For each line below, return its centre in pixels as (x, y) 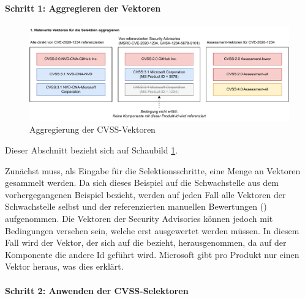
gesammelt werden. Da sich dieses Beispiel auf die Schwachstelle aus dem (142, 183)
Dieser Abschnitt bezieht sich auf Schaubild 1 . (92, 150)
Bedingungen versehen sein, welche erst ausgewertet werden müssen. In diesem (152, 230)
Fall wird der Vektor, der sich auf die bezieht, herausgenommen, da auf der (146, 242)
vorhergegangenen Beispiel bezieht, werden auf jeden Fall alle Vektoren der (145, 194)
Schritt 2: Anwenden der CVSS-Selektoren (97, 290)
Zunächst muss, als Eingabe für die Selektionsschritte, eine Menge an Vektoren (153, 170)
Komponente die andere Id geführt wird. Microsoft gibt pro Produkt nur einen (152, 254)
